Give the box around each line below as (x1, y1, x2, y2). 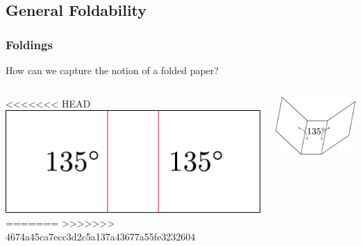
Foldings (6, 35, 53, 53)
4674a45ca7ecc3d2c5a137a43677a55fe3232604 (6, 229, 196, 243)
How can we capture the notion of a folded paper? (6, 63, 219, 77)
